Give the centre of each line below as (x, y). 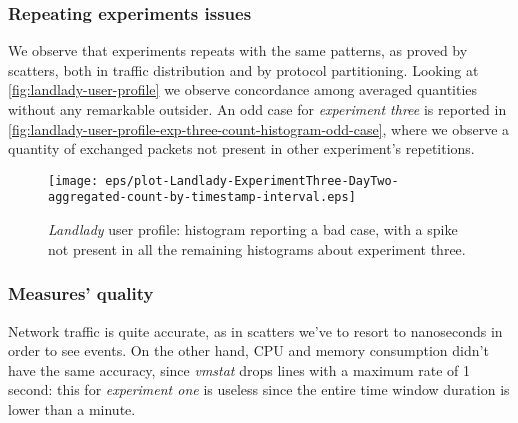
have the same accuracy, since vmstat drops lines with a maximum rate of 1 (239, 369)
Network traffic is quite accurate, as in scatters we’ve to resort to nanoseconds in (255, 330)
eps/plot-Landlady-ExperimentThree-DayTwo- (252, 180)
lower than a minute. (72, 408)
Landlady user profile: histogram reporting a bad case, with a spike (253, 229)
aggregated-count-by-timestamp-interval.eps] (202, 197)
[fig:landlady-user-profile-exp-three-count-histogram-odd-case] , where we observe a (259, 128)
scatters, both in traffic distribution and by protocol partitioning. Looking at (243, 69)
